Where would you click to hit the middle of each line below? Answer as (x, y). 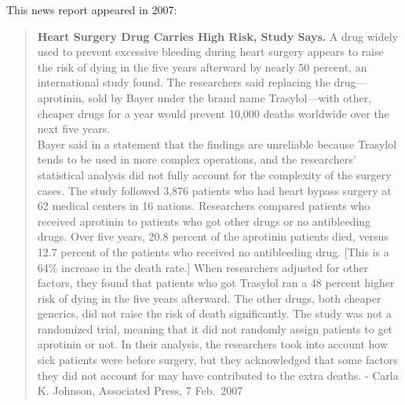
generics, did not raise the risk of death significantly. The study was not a (215, 313)
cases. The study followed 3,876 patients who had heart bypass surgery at (214, 190)
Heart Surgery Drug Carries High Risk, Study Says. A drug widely (218, 36)
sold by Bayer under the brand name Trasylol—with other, (230, 97)
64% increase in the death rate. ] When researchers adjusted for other (203, 267)
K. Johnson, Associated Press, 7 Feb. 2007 (140, 390)
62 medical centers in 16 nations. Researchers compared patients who (204, 206)
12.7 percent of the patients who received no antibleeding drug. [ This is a (213, 251)
